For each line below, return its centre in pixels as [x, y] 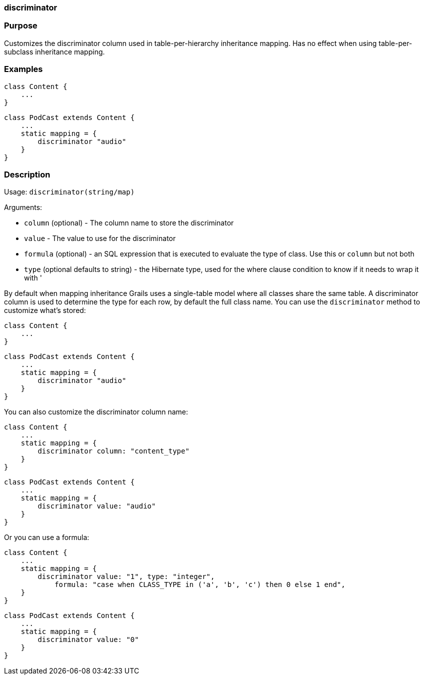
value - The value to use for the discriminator [100, 238]
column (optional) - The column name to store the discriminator [129, 223]
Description [27, 174]
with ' [33, 278]
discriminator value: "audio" [97, 506]
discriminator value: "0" [88, 640]
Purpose [21, 26]
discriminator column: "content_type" [113, 451]
